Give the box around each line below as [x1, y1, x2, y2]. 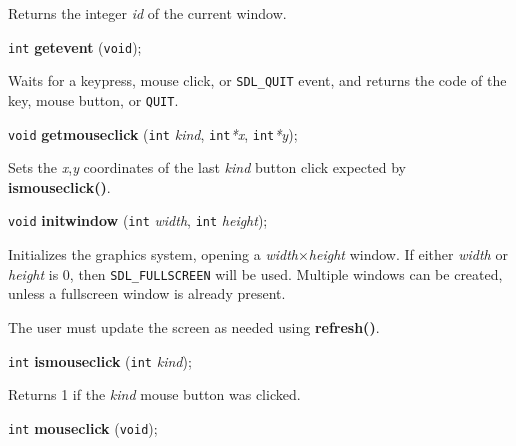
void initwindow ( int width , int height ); [8, 210, 268, 231]
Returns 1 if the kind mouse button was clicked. [8, 384, 301, 405]
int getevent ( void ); [8, 36, 142, 57]
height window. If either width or [308, 244, 508, 265]
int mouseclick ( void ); [8, 417, 158, 438]
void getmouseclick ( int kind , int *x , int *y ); [8, 123, 298, 144]
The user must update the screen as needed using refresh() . [8, 316, 380, 337]
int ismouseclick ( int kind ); [8, 350, 192, 371]
